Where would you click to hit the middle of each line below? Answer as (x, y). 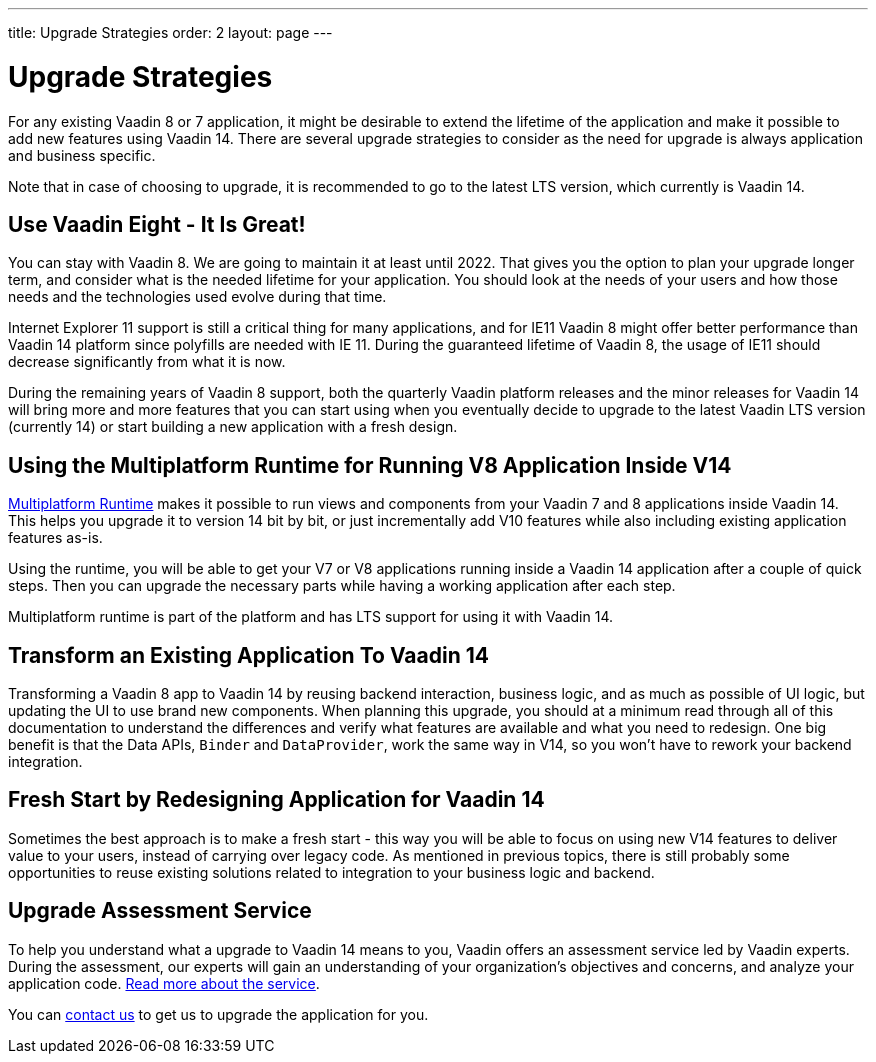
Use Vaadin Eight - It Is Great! (157, 224)
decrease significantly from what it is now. (147, 362)
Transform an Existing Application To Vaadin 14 (248, 655)
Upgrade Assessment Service (160, 911)
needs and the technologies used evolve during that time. (197, 297)
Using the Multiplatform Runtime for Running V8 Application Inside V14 (370, 465)
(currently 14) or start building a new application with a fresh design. (233, 427)
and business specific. (82, 155)
